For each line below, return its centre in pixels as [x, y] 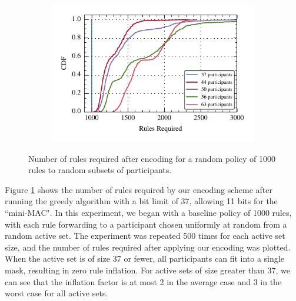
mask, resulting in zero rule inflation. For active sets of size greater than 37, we [147, 270]
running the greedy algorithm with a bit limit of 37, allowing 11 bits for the [141, 201]
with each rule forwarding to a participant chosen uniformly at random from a [146, 224]
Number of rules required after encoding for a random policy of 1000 [152, 158]
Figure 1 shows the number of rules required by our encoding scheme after [139, 189]
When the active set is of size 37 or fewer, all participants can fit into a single [144, 258]
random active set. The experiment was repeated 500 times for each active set [145, 236]
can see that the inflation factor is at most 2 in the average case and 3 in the [143, 281]
